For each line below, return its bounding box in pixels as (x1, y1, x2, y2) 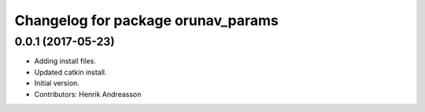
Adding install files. (34, 56, 96, 66)
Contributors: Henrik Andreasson (34, 89, 142, 99)
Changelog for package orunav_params (14, 12, 279, 29)
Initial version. (34, 78, 80, 88)
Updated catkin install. (34, 67, 107, 77)
